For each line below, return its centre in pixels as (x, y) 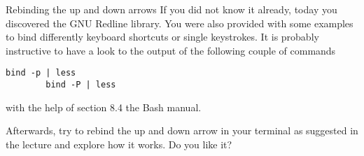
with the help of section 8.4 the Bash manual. (104, 107)
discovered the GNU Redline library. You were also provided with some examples (180, 23)
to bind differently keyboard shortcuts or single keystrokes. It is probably (162, 37)
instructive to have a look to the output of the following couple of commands (171, 50)
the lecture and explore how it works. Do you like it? (119, 144)
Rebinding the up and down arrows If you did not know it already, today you (171, 9)
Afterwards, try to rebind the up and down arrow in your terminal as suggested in (182, 130)
